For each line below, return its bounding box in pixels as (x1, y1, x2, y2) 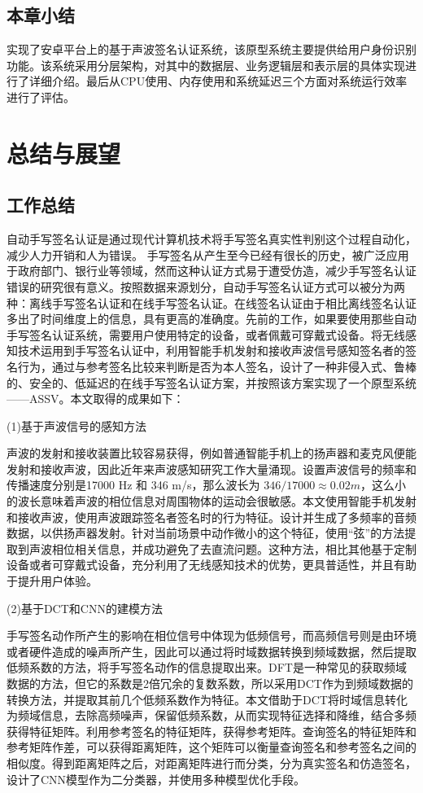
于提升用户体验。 (7, 572, 98, 589)
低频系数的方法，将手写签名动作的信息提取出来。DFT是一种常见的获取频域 (7, 659, 407, 676)
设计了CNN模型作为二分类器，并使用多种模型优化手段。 (7, 770, 306, 787)
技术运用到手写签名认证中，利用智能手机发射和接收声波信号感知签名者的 (17, 342, 405, 359)
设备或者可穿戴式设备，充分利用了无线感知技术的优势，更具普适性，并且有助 (7, 556, 416, 573)
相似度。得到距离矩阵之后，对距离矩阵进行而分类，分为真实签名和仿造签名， (7, 754, 416, 771)
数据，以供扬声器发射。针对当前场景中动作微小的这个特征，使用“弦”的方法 (7, 524, 405, 541)
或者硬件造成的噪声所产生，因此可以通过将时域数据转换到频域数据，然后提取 (7, 642, 416, 659)
